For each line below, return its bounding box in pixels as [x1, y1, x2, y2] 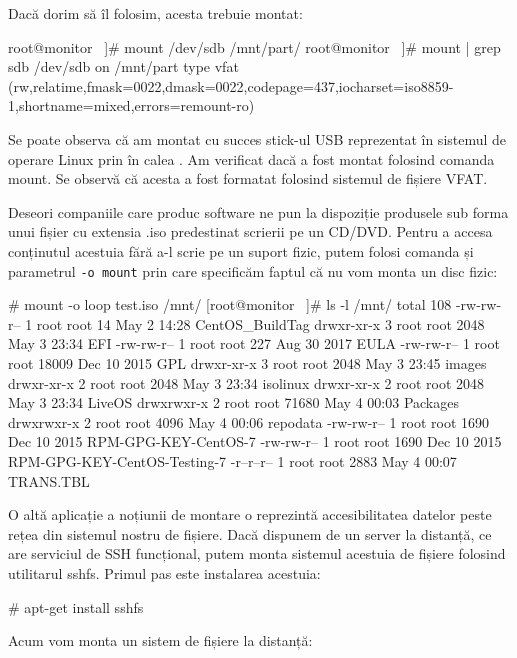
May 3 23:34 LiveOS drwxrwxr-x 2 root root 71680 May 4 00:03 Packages [8, 392, 459, 413]
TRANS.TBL [8, 470, 90, 491]
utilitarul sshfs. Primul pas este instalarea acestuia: [8, 562, 321, 583]
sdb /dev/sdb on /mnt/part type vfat [8, 56, 239, 77]
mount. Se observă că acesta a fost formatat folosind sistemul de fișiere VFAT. [8, 168, 488, 189]
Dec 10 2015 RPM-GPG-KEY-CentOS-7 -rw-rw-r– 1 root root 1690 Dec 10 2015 [8, 431, 502, 452]
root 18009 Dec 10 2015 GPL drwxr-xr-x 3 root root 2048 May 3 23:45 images [8, 352, 487, 373]
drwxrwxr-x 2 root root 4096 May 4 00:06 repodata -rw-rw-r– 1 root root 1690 [8, 411, 490, 432]
